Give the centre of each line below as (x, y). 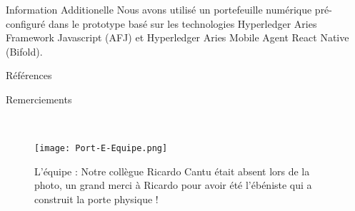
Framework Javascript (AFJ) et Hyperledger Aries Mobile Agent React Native (177, 37)
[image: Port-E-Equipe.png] (101, 149)
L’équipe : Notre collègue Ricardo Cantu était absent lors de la (172, 171)
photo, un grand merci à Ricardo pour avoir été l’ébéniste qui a (173, 185)
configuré (26, 23)
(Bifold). (24, 51)
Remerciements (39, 99)
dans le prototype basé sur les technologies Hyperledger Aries (182, 23)
